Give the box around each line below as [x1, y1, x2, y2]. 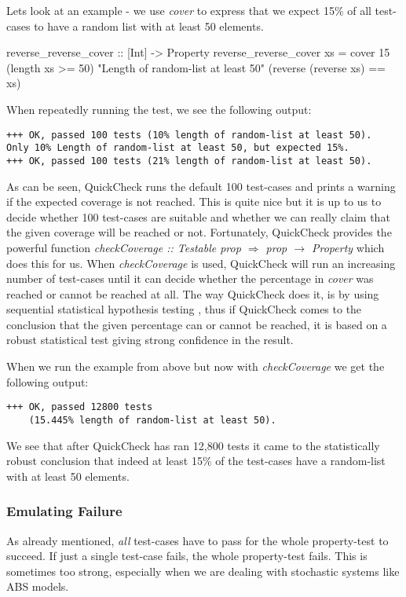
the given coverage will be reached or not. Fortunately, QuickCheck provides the [6, 224, 392, 240]
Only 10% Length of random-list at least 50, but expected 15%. [6, 142, 349, 154]
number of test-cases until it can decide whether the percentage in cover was [6, 270, 374, 287]
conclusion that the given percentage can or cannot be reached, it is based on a [6, 316, 387, 332]
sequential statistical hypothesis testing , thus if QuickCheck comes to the [6, 301, 362, 317]
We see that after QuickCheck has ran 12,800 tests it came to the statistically [6, 437, 380, 453]
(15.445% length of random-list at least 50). [28, 414, 276, 426]
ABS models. [6, 578, 69, 595]
